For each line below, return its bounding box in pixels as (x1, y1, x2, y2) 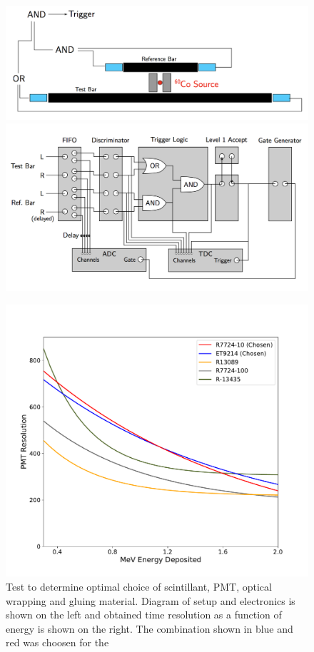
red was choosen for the (6, 635, 109, 650)
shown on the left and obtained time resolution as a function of (6, 607, 282, 622)
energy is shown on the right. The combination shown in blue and (6, 621, 293, 636)
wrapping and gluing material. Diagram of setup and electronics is (6, 593, 295, 608)
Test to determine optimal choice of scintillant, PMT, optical (6, 579, 272, 594)
